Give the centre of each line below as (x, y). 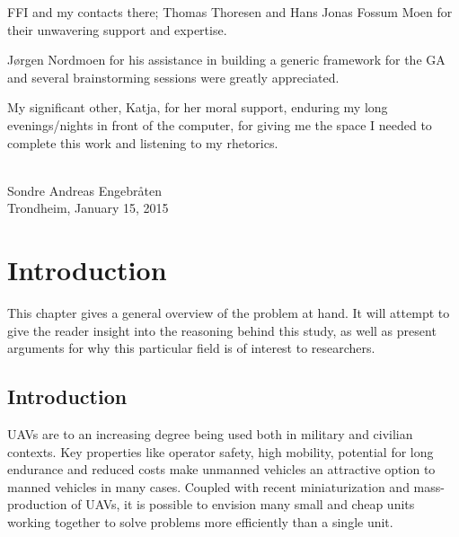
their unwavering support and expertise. (117, 29)
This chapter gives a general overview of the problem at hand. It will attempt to (229, 313)
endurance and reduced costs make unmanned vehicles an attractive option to (221, 469)
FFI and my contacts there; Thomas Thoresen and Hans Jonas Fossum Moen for (230, 12)
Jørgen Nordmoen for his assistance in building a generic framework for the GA (226, 60)
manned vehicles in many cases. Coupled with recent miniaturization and (208, 486)
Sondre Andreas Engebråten (84, 190)
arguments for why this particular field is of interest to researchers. (191, 348)
